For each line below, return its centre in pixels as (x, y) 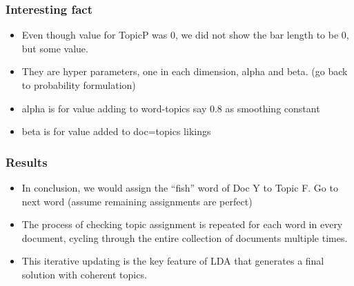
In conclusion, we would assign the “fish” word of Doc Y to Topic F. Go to (180, 187)
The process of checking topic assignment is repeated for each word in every (182, 224)
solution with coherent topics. (84, 274)
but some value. (55, 48)
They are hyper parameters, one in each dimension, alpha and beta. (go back (185, 71)
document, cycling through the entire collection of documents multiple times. (185, 237)
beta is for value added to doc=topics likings (116, 131)
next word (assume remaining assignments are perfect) (137, 201)
